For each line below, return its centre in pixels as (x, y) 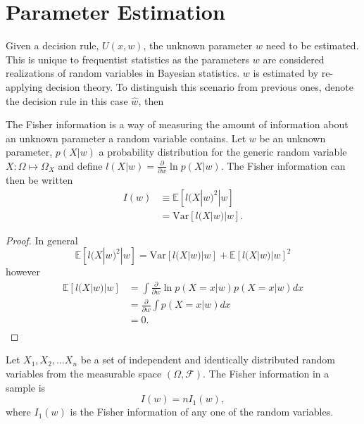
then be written (39, 180)
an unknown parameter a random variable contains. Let (126, 138)
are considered (294, 59)
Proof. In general (42, 240)
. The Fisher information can (283, 165)
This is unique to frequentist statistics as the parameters (128, 59)
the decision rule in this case (67, 100)
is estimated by (286, 73)
